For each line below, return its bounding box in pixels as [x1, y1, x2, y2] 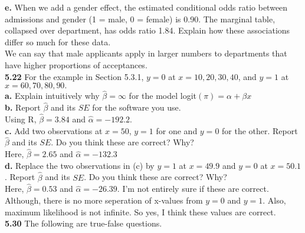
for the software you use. [92, 101, 181, 114]
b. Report [5, 101, 41, 114]
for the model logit [129, 89, 196, 102]
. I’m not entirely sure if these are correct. [117, 182, 269, 195]
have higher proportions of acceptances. [5, 58, 147, 71]
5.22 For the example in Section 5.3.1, [5, 70, 144, 82]
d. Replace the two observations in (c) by [5, 159, 155, 171]
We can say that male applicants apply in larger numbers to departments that [5, 47, 287, 59]
